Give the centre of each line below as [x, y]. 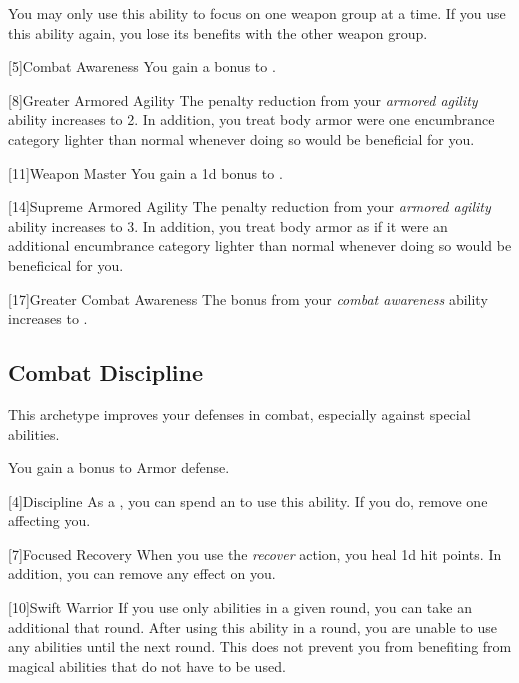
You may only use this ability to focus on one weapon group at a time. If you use [257, 13]
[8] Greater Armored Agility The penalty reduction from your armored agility [243, 99]
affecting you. [49, 520]
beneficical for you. [66, 264]
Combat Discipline [106, 372]
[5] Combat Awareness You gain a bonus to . [142, 66]
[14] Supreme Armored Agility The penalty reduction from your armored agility [249, 206]
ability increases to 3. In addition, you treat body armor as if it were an [228, 225]
